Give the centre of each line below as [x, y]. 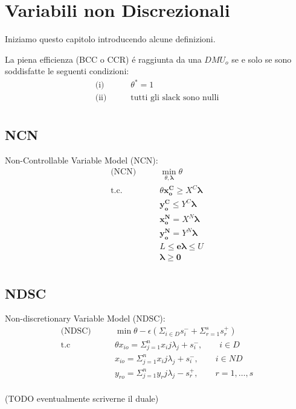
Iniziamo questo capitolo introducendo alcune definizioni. [110, 39]
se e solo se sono [262, 59]
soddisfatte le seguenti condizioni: [67, 71]
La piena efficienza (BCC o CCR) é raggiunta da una [103, 59]
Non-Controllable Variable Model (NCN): [82, 160]
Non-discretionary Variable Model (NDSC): [85, 318]
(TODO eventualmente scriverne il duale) [82, 398]
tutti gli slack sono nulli [175, 98]
